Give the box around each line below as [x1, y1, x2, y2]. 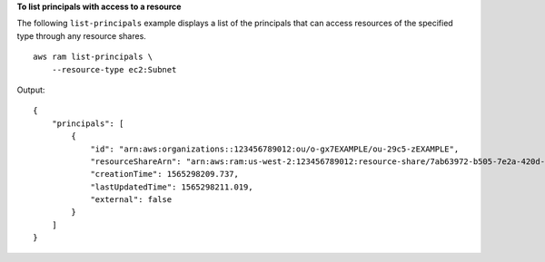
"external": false [90, 195, 173, 205]
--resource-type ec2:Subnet [51, 64, 177, 74]
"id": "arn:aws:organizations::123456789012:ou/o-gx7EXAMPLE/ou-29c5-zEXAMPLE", [90, 143, 460, 154]
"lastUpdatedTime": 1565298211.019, [90, 181, 253, 192]
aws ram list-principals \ [33, 52, 154, 63]
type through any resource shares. [16, 30, 147, 41]
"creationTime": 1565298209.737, [90, 169, 240, 180]
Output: [16, 84, 45, 95]
